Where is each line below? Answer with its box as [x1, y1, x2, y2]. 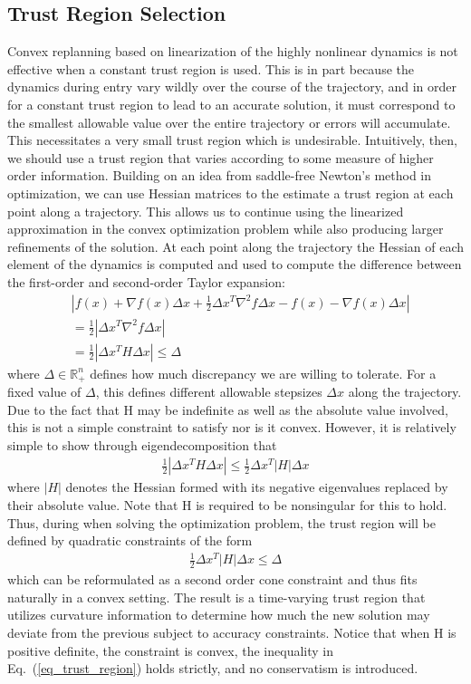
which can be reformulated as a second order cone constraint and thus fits [7, 570, 418, 589]
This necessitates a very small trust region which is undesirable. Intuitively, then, [7, 130, 457, 149]
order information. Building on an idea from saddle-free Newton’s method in [7, 166, 432, 185]
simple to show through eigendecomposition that [7, 435, 277, 454]
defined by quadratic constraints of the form [7, 531, 253, 550]
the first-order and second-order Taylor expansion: [7, 272, 285, 291]
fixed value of [7, 382, 82, 401]
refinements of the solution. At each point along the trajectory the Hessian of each [7, 236, 465, 255]
